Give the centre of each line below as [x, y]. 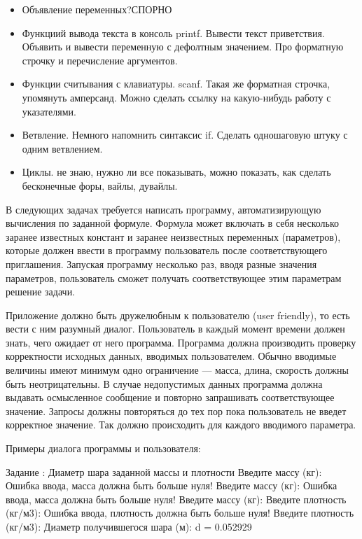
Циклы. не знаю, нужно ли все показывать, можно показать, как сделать [176, 172]
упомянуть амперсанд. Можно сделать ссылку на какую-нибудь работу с [176, 97]
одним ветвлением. [62, 148]
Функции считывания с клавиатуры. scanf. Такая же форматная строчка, [176, 84]
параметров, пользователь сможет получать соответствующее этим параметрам [174, 278]
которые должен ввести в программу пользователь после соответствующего [167, 250]
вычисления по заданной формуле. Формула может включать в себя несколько [172, 223]
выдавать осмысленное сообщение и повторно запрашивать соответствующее [170, 397]
